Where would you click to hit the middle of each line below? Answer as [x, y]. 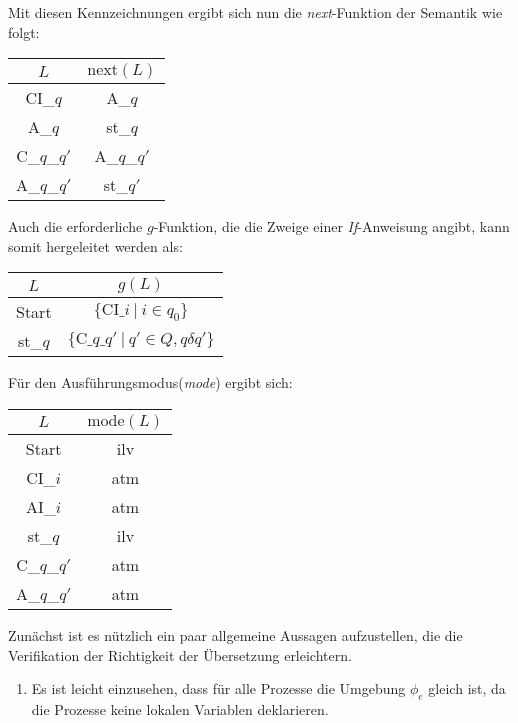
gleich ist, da [467, 688]
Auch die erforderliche [75, 226]
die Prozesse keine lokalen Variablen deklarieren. [180, 708]
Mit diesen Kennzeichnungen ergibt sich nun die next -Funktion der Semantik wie [255, 12]
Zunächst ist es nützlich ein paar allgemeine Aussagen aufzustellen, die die [235, 634]
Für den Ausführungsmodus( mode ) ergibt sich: [150, 382]
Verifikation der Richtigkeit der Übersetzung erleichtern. [180, 654]
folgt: [24, 31]
